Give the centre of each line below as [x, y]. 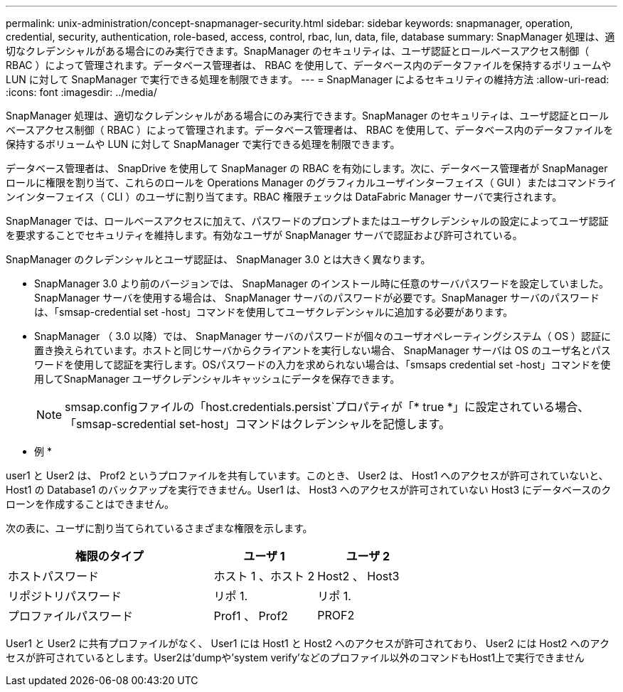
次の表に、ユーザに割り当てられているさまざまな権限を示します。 [159, 528]
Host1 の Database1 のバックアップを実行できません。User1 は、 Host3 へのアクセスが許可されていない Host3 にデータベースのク [309, 490]
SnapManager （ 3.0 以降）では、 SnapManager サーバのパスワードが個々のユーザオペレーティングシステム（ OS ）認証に [323, 336]
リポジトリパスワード [65, 596]
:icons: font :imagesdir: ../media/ [81, 92]
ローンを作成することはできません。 [90, 504]
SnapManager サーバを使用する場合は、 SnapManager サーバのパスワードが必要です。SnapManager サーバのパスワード [317, 298]
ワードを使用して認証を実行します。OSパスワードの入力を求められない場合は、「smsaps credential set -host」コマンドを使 [323, 364]
